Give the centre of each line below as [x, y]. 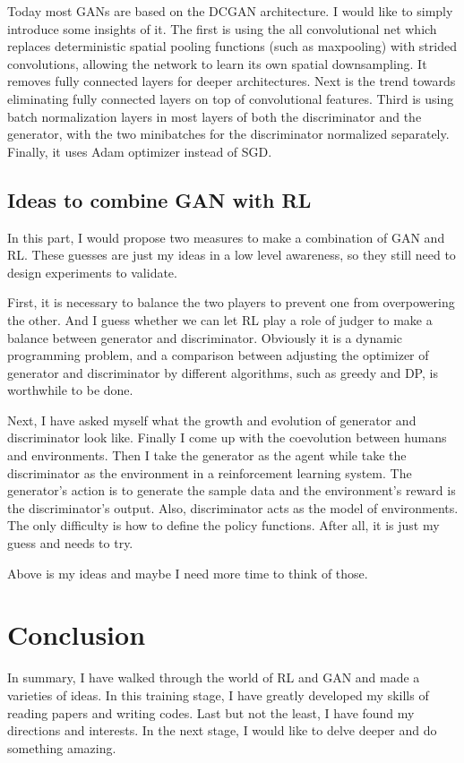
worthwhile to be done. [70, 390]
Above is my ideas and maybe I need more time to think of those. [188, 573]
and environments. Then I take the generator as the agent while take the [207, 455]
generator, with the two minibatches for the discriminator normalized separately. [228, 134]
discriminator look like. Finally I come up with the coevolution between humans [227, 437]
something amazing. [62, 747]
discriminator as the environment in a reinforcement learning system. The [210, 472]
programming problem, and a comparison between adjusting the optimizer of [218, 355]
